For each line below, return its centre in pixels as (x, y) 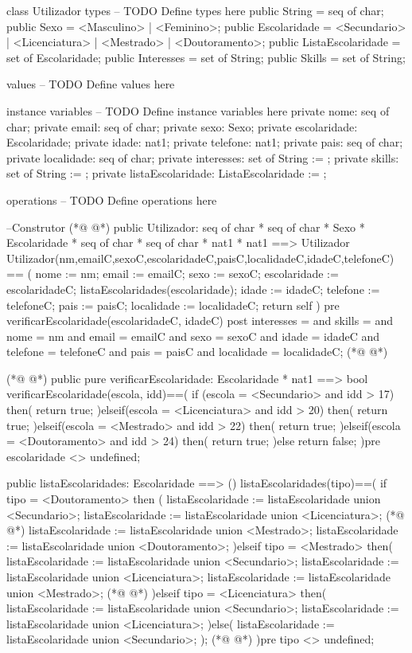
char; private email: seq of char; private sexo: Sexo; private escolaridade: (182, 126)
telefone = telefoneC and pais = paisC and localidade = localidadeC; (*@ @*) (197, 352)
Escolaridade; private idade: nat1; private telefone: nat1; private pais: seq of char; (205, 142)
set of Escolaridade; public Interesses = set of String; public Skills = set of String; (206, 57)
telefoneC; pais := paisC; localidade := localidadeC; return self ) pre (173, 305)
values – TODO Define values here (91, 84)
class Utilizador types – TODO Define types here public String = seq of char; (195, 10)
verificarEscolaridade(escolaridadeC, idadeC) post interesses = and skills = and (200, 321)
